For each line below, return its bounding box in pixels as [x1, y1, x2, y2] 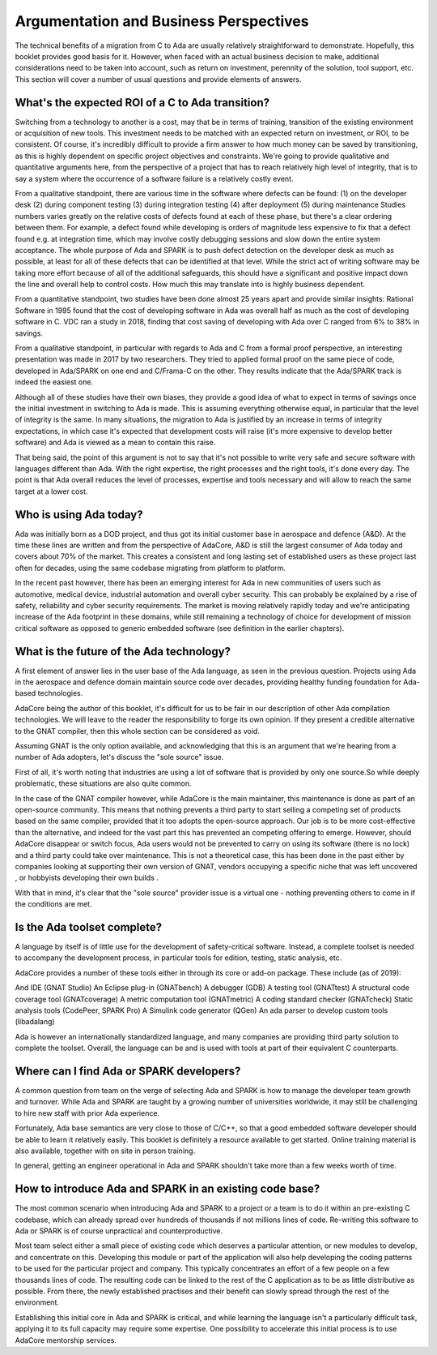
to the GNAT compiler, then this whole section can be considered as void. [15, 726, 261, 735]
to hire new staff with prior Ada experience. [15, 1108, 160, 1118]
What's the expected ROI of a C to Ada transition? [15, 96, 270, 109]
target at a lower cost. [15, 487, 88, 496]
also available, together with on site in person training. [15, 1146, 196, 1156]
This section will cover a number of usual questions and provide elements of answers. [15, 74, 302, 84]
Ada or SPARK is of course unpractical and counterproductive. [15, 1226, 223, 1236]
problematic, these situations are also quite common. [15, 778, 192, 788]
